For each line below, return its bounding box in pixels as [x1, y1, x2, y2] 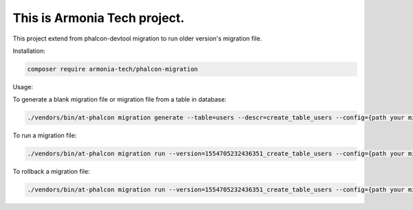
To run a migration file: [12, 131, 77, 140]
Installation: [12, 47, 46, 55]
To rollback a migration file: [12, 167, 90, 176]
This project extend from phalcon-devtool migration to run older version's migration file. [12, 34, 262, 43]
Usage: [12, 82, 34, 91]
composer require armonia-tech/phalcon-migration [27, 65, 198, 73]
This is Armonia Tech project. [12, 10, 185, 25]
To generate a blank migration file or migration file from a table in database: [12, 95, 227, 104]
